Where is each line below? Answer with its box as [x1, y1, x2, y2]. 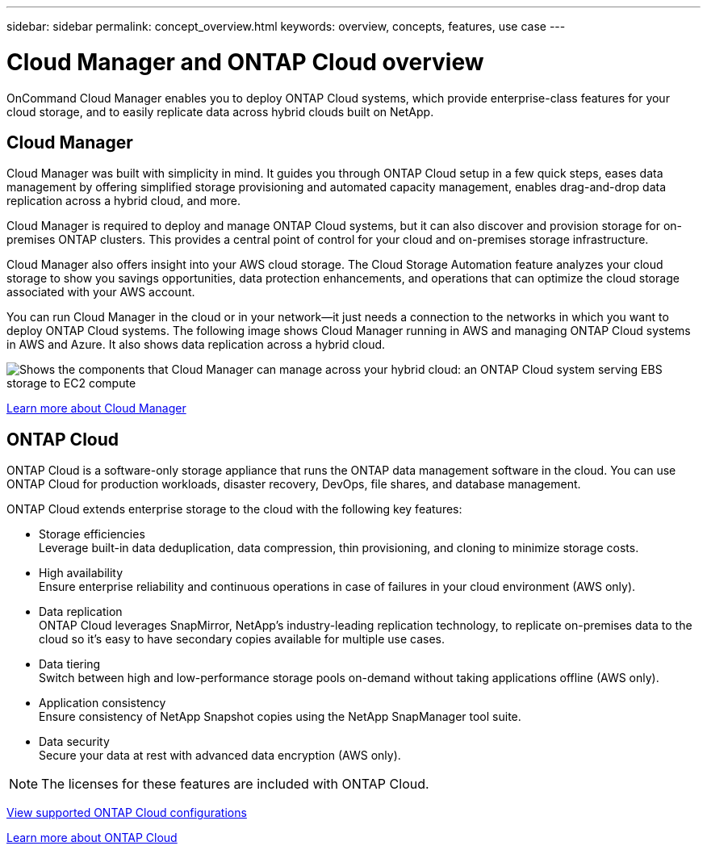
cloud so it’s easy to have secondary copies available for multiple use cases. [39, 632, 446, 647]
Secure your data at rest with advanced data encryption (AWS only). [39, 748, 401, 763]
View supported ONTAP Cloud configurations [6, 806, 247, 820]
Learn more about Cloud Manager [6, 401, 186, 416]
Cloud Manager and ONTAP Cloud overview [6, 48, 484, 76]
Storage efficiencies [39, 527, 145, 542]
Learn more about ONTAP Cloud [6, 831, 178, 845]
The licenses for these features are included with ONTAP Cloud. [41, 776, 429, 793]
